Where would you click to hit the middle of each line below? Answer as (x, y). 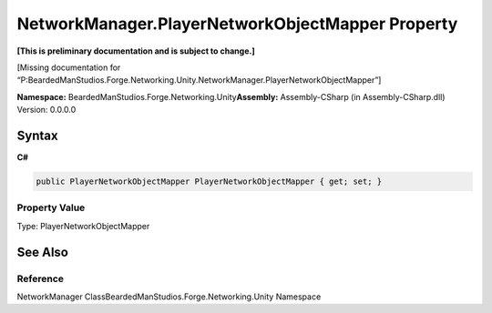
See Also (42, 252)
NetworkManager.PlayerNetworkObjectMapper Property (237, 24)
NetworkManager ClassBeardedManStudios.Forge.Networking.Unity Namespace (169, 297)
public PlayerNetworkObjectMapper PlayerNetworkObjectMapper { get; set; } (209, 182)
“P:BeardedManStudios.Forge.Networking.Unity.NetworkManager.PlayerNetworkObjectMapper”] (199, 80)
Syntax (37, 135)
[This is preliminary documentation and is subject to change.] (136, 51)
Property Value (51, 207)
